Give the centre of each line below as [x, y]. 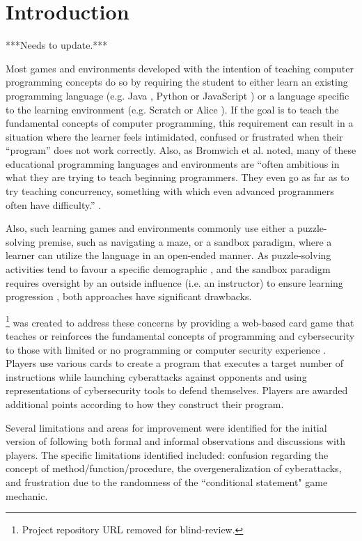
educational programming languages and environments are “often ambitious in [173, 163]
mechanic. [27, 495]
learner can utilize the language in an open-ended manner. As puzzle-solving [168, 255]
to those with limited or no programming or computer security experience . [166, 349]
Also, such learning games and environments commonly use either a [150, 228]
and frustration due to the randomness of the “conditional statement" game [167, 482]
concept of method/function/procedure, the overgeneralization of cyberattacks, [174, 468]
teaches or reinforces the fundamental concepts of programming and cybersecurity [180, 336]
